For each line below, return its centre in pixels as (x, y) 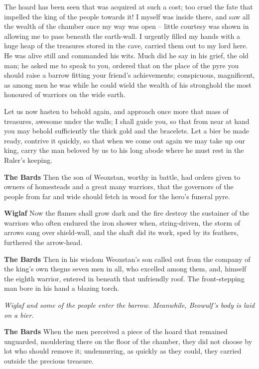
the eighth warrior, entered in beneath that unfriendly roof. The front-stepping (124, 278)
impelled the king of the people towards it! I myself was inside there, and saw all (127, 16)
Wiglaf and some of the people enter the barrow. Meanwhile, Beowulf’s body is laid (129, 305)
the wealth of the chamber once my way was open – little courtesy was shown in (127, 26)
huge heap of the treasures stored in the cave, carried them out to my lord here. (126, 46)
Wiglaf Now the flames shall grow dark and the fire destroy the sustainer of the (127, 213)
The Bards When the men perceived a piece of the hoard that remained (116, 331)
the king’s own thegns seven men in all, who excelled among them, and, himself (125, 269)
